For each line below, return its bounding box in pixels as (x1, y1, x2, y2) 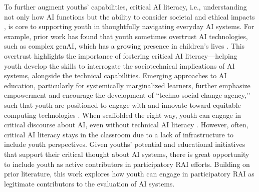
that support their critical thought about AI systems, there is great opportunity (4, 148, 249, 159)
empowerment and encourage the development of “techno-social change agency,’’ (4, 90, 250, 100)
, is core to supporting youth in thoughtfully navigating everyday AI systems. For (4, 21, 254, 32)
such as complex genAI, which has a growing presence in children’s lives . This (4, 41, 245, 51)
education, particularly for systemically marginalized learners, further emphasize (4, 80, 250, 90)
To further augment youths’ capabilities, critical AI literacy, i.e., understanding (4, 2, 247, 12)
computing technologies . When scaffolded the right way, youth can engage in (4, 109, 241, 120)
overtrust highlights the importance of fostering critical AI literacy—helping (4, 50, 237, 61)
